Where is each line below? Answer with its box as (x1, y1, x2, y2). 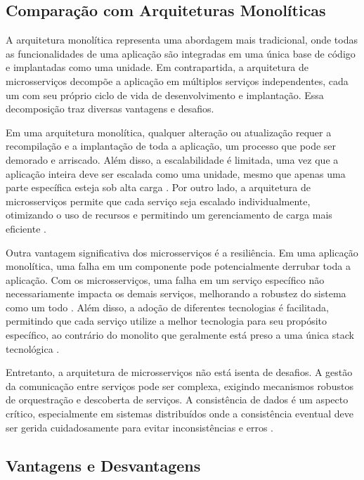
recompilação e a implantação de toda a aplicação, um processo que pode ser (6, 138, 337, 153)
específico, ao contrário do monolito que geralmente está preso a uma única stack (6, 327, 354, 342)
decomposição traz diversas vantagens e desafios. (6, 101, 214, 116)
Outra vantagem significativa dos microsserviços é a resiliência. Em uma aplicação (6, 245, 358, 259)
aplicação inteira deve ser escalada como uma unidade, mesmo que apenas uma (6, 166, 346, 181)
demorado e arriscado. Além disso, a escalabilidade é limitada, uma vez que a (6, 152, 339, 167)
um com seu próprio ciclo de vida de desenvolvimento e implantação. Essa (6, 87, 324, 102)
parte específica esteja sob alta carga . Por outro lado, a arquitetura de (6, 180, 311, 195)
